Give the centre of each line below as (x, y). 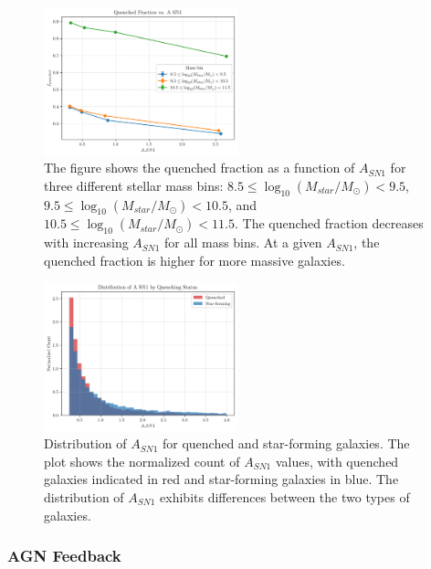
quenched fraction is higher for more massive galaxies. (194, 260)
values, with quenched (337, 461)
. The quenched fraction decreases (329, 223)
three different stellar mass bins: (134, 185)
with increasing (86, 242)
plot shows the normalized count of (142, 461)
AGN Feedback (64, 556)
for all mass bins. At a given (243, 242)
